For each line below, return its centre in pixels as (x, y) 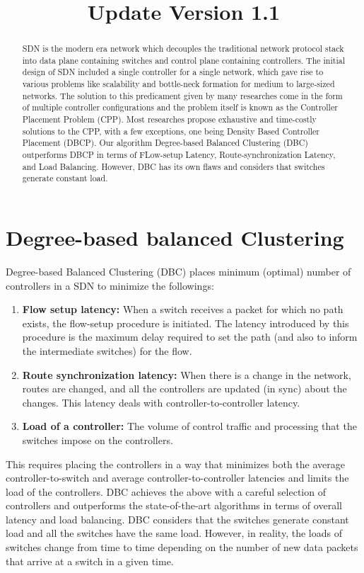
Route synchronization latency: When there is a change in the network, (187, 374)
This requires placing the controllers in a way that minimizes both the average (175, 464)
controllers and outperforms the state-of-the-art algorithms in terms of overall (174, 505)
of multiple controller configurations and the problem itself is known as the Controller (180, 107)
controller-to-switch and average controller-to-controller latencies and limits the (177, 478)
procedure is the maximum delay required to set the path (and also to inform (190, 337)
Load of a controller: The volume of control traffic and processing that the (189, 426)
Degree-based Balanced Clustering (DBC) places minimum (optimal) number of (178, 271)
